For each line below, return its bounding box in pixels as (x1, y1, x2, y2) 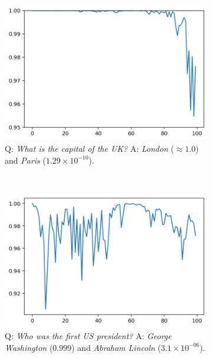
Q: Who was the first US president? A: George (5, 329, 172, 341)
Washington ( (5, 341, 53, 353)
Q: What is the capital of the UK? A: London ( (5, 142, 174, 154)
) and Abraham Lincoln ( (71, 341, 161, 353)
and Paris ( (5, 154, 46, 166)
